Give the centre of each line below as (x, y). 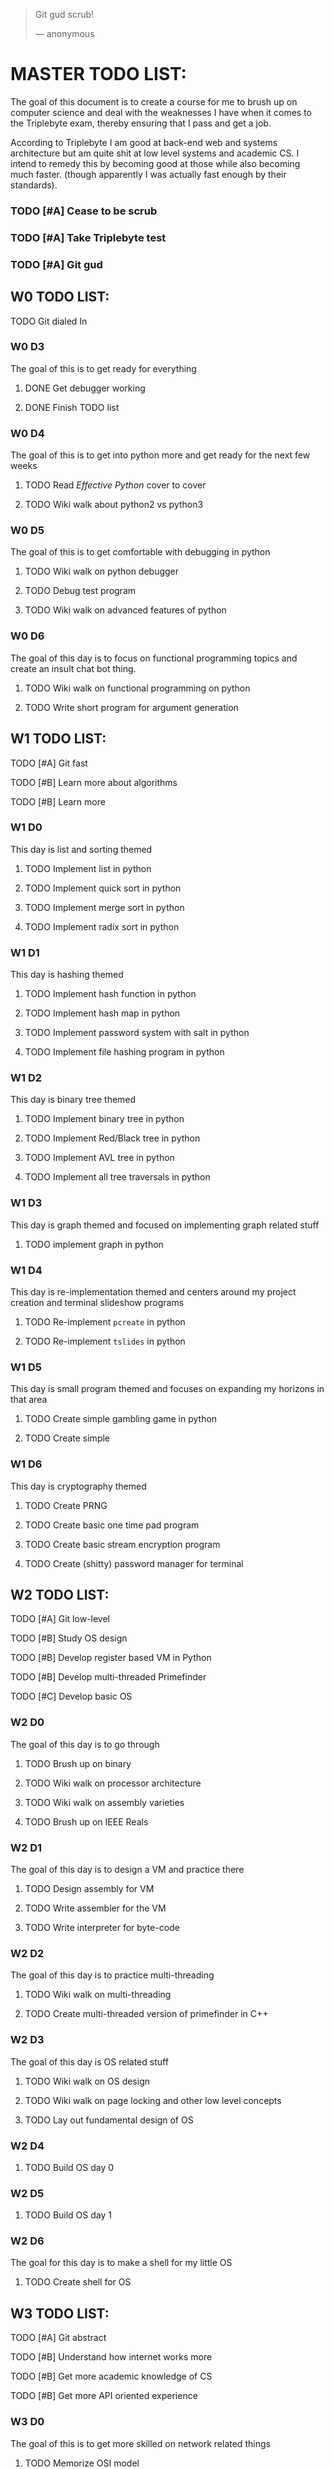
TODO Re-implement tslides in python (105, 1341)
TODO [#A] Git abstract (58, 2338)
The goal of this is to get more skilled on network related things (140, 2443)
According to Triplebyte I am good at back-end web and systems (144, 142)
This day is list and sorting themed (81, 849)
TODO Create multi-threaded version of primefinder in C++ (146, 2014)
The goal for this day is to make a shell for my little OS (121, 2263)
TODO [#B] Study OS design (69, 1638)
